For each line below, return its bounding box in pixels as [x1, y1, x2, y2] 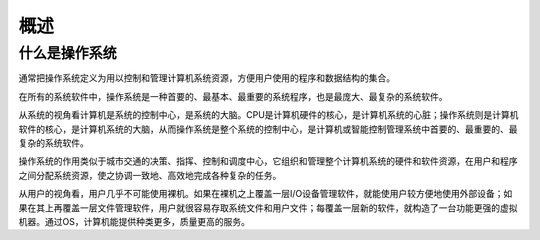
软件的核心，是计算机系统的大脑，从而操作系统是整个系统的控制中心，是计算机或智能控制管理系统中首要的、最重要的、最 [18, 123, 518, 135]
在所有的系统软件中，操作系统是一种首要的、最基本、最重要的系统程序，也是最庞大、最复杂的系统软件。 [18, 90, 448, 102]
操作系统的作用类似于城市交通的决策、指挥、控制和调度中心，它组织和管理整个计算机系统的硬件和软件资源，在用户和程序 [18, 155, 518, 167]
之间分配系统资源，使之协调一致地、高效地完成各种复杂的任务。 [18, 169, 282, 181]
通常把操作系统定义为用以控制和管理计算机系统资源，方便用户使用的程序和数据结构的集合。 [18, 72, 395, 84]
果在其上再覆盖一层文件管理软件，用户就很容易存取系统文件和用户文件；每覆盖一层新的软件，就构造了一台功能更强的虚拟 [18, 201, 518, 214]
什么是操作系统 [18, 44, 117, 62]
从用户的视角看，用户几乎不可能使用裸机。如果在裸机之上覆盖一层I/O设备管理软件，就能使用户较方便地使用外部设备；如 [18, 188, 513, 200]
